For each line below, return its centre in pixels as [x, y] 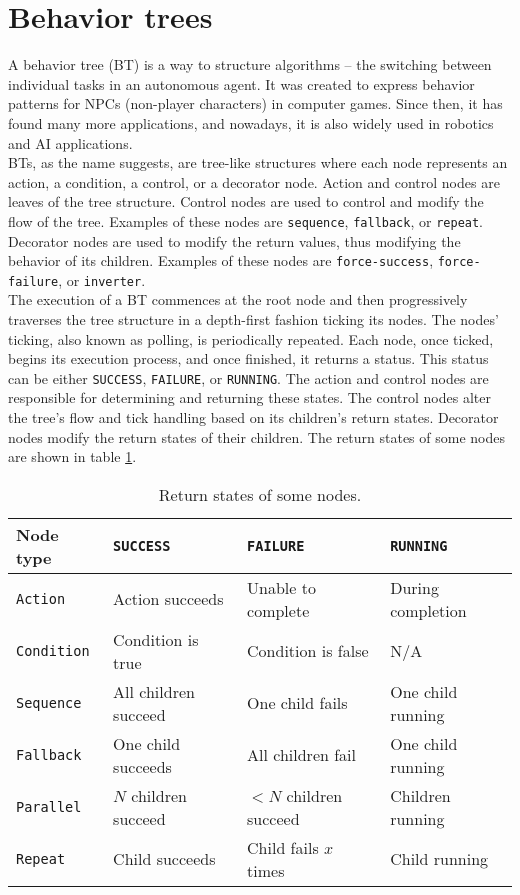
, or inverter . [102, 279]
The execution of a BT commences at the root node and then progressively [238, 299]
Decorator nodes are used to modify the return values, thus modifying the [234, 240]
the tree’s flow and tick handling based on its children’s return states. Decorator [253, 417]
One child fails [297, 703]
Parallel [49, 806]
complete [278, 610]
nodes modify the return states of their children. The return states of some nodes [256, 436]
